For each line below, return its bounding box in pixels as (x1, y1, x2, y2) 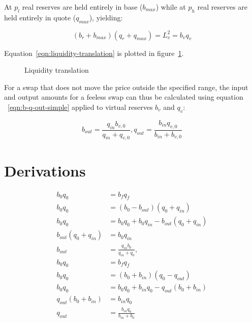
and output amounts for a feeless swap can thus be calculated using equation (4, 92, 243, 102)
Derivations (4, 160, 86, 181)
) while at (155, 2, 186, 12)
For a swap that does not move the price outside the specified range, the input (4, 81, 248, 92)
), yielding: (89, 12, 123, 22)
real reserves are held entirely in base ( (22, 2, 143, 12)
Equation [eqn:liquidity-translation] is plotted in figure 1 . (4, 47, 184, 58)
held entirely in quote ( (4, 12, 76, 22)
